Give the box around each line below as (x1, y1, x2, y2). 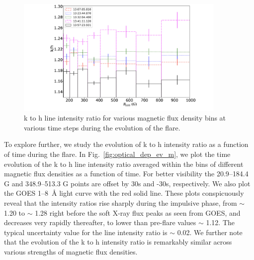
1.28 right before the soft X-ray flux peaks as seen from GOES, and (35, 207, 241, 218)
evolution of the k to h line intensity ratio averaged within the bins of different (4, 158, 244, 169)
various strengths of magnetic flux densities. (4, 246, 138, 257)
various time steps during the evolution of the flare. (24, 122, 180, 132)
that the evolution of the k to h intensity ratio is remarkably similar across (4, 237, 232, 247)
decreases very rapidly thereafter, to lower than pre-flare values (4, 217, 196, 228)
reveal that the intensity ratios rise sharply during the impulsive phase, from (4, 197, 237, 208)
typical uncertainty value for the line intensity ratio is (4, 227, 168, 237)
